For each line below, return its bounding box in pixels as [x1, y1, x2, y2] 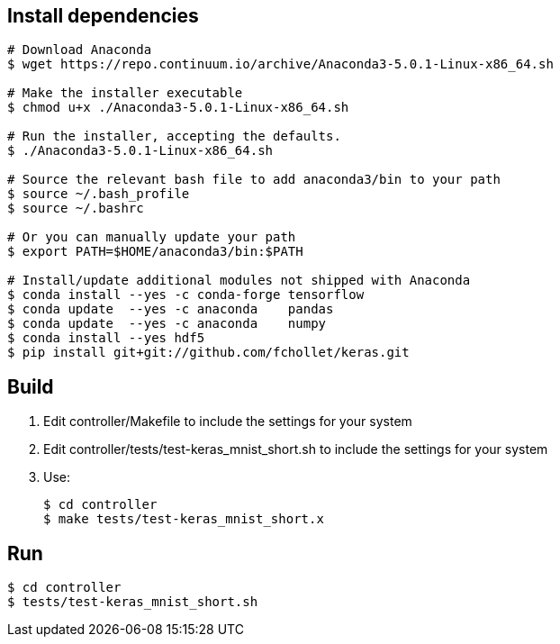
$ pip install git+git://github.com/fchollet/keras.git [7, 345, 410, 360]
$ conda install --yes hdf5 [7, 331, 205, 346]
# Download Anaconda [7, 42, 152, 58]
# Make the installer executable [7, 86, 243, 101]
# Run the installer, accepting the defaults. [7, 129, 341, 144]
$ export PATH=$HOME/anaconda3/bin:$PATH [7, 244, 303, 259]
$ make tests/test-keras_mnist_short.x [43, 512, 324, 527]
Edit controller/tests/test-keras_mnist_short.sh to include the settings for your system [43, 441, 548, 458]
